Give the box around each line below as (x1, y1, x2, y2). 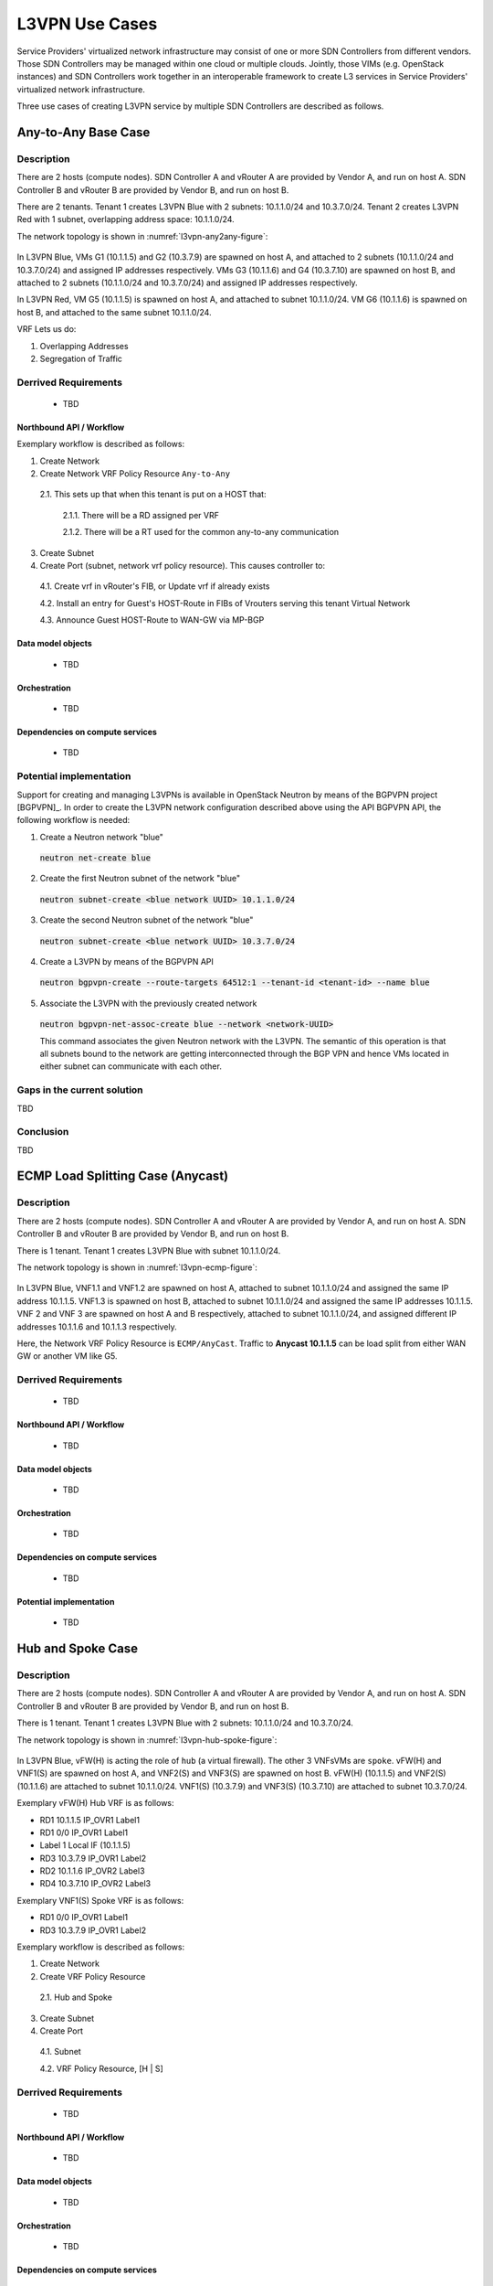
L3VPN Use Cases (16, 14, 158, 34)
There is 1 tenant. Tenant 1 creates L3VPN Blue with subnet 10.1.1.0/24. (16, 1244, 281, 1256)
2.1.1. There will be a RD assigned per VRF (62, 509, 219, 520)
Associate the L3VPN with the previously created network (39, 998, 257, 1009)
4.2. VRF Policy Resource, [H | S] (39, 2063, 163, 2074)
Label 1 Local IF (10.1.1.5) (39, 1840, 131, 1851)
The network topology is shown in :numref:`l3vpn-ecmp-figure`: (16, 1262, 257, 1273)
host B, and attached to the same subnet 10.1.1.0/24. (16, 306, 212, 317)
